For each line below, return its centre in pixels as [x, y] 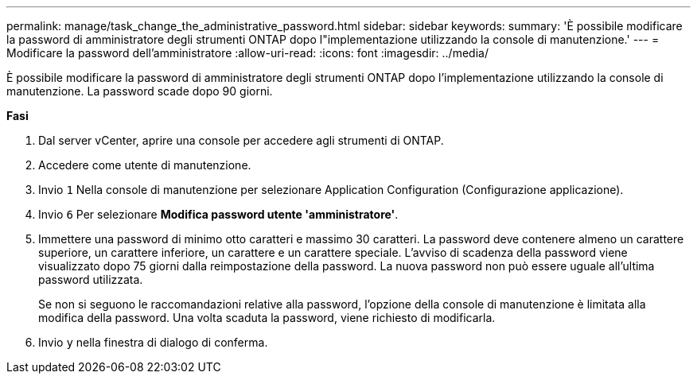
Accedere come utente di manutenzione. [145, 165]
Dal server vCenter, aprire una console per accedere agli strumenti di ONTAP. [241, 140]
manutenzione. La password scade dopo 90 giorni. [140, 91]
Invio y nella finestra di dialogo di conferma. [153, 342]
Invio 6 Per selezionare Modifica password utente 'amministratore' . [218, 214]
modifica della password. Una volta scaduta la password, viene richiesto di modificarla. [267, 318]
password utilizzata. [91, 279]
